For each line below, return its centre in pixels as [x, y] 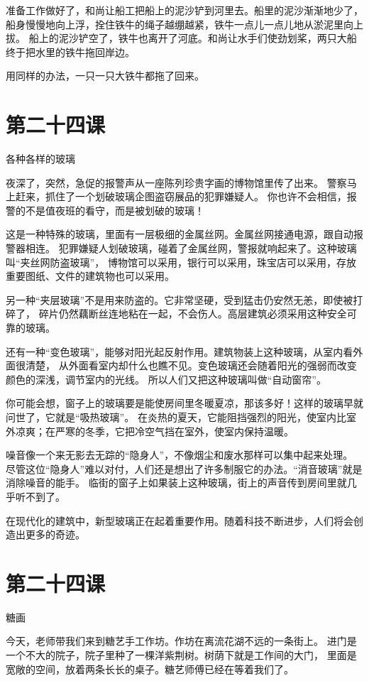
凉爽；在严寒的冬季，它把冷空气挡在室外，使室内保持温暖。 [154, 431]
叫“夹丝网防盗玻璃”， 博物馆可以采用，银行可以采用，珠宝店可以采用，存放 [181, 262]
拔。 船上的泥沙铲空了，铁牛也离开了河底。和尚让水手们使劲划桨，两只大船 [181, 38]
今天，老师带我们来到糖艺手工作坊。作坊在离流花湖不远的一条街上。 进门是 [181, 641]
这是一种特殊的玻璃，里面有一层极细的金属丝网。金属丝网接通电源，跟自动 [180, 234]
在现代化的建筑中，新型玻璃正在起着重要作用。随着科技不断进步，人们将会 [180, 520]
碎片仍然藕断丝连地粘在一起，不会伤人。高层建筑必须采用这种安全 [193, 314]
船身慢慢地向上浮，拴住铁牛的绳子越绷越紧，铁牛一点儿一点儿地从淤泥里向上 [184, 24]
